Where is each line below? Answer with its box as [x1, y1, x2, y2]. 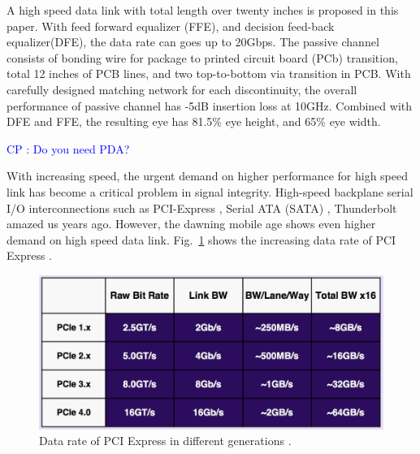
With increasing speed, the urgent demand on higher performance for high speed [6, 167, 409, 184]
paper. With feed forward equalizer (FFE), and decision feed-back [6, 17, 335, 34]
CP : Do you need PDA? [6, 140, 130, 157]
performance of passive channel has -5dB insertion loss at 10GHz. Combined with [6, 97, 413, 114]
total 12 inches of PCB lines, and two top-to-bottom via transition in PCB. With [6, 65, 411, 82]
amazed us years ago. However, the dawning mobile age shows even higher [6, 215, 376, 232]
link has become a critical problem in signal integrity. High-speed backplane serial [6, 183, 414, 200]
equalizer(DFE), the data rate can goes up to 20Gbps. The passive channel [6, 33, 379, 50]
